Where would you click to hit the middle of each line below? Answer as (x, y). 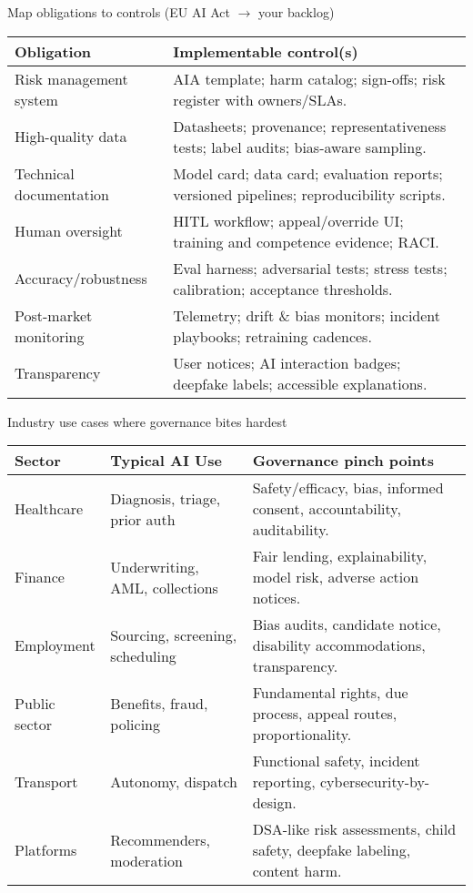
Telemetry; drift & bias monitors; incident (307, 315)
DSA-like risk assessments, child (354, 829)
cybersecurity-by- (375, 782)
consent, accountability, (327, 509)
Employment (55, 645)
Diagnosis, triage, (166, 498)
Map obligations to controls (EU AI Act (119, 12)
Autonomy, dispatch (174, 782)
